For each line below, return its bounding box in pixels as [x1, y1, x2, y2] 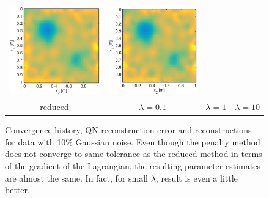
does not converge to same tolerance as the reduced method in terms [5, 147, 262, 160]
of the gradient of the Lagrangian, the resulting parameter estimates [5, 159, 260, 172]
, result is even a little [155, 171, 238, 184]
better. [5, 183, 30, 196]
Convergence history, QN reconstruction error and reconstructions [5, 123, 252, 136]
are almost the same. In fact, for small [5, 171, 148, 184]
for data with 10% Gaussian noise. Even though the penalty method [5, 135, 260, 148]
